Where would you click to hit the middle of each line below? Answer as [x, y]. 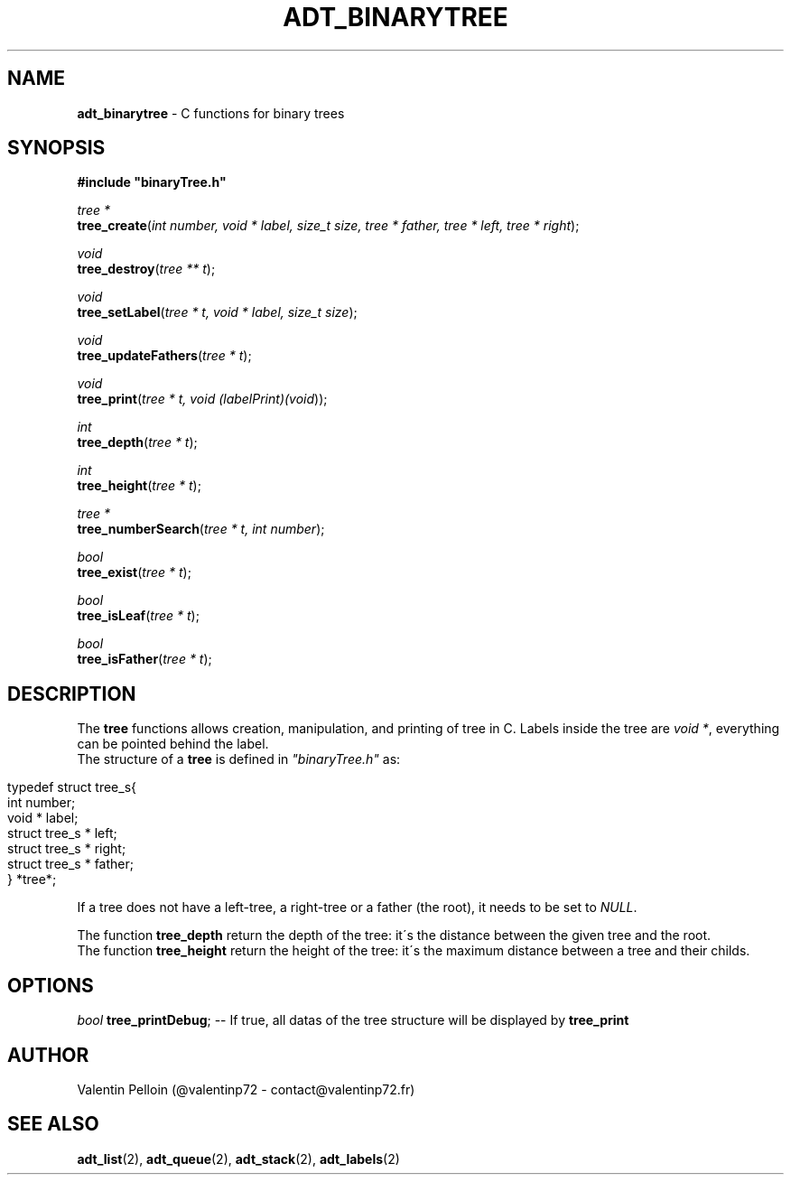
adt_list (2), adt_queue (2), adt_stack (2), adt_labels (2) [238, 1159]
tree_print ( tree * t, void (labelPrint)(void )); [202, 399]
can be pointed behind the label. [173, 744]
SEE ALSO [53, 1124]
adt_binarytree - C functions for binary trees [211, 113]
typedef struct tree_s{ [72, 787]
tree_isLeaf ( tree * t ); [138, 616]
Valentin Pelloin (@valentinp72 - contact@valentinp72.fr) [246, 1089]
